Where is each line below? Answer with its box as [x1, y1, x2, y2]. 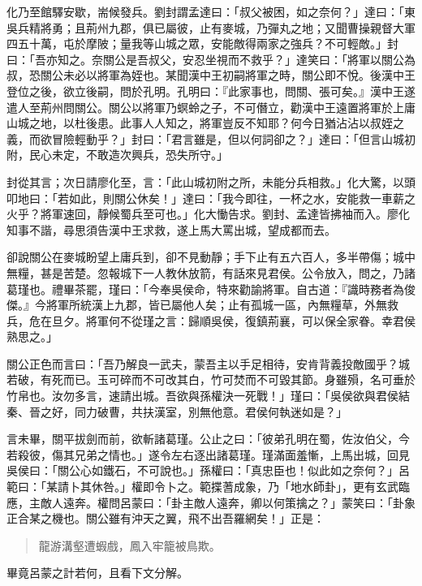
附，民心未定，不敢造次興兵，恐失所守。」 [6, 146, 228, 163]
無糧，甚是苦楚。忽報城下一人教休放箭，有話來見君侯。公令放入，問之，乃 [6, 264, 404, 281]
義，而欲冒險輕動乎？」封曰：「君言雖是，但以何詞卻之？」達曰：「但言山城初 [6, 130, 416, 147]
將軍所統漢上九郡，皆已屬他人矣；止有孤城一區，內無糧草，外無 [45, 296, 387, 313]
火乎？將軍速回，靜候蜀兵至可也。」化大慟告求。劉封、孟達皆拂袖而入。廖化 [6, 205, 410, 222]
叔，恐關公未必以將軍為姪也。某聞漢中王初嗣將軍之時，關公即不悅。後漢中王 [6, 67, 416, 84]
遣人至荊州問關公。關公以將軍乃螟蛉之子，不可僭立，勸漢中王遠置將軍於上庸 [6, 98, 416, 115]
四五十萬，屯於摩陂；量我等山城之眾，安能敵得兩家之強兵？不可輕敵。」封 [6, 35, 398, 52]
